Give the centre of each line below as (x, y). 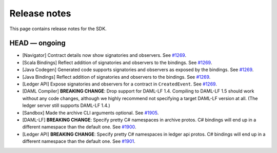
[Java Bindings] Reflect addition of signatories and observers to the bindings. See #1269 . (116, 77)
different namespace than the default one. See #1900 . (79, 127)
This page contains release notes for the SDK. (58, 29)
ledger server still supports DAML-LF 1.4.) (66, 105)
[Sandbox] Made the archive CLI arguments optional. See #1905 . (91, 113)
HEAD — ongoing (38, 43)
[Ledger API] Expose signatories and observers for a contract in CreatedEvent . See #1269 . (120, 84)
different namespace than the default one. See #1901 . (79, 141)
